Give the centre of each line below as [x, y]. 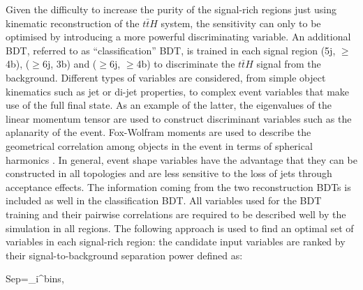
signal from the [289, 64]
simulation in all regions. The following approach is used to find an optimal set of [180, 228]
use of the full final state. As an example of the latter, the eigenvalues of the [169, 105]
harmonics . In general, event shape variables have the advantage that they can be [181, 159]
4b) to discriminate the [186, 64]
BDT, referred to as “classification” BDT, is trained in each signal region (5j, [171, 50]
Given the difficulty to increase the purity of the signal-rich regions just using [171, 9]
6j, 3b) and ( [69, 64]
